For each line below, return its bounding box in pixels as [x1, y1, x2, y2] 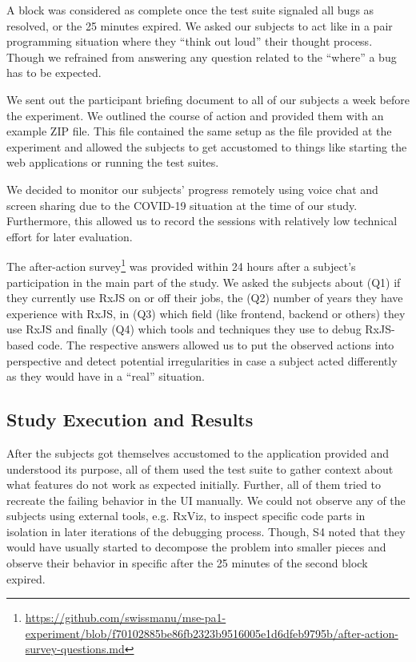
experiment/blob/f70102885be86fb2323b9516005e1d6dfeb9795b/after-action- [25, 624, 398, 641]
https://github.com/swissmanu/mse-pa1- [25, 609, 226, 626]
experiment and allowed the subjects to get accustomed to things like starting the [6, 138, 407, 155]
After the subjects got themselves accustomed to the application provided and [6, 444, 390, 461]
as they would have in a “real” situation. [6, 368, 205, 385]
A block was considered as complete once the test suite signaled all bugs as [6, 2, 374, 18]
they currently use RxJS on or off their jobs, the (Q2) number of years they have [6, 289, 403, 306]
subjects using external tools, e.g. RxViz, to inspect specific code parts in [6, 507, 366, 524]
